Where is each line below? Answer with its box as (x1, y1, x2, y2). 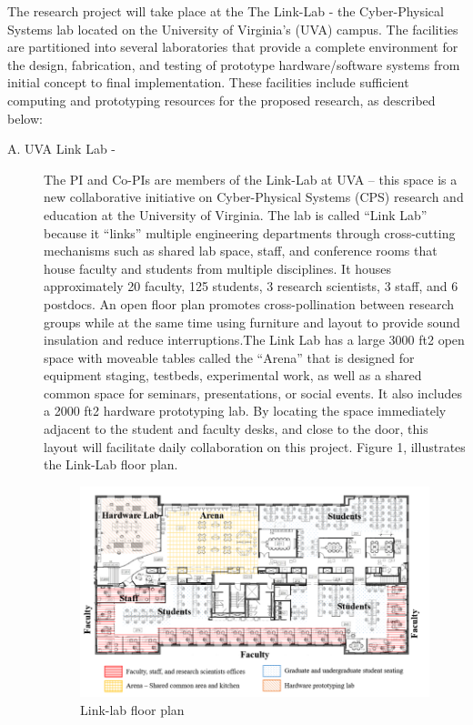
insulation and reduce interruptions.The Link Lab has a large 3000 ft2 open (44, 330, 465, 349)
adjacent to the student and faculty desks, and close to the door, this (44, 419, 428, 438)
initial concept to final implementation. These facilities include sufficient (7, 73, 409, 92)
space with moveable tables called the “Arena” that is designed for (44, 347, 415, 367)
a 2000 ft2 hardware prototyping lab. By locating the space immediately (44, 401, 447, 420)
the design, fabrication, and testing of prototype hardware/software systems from (7, 55, 460, 74)
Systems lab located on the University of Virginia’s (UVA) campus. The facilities (7, 19, 458, 38)
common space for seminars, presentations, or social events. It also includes (44, 383, 463, 402)
